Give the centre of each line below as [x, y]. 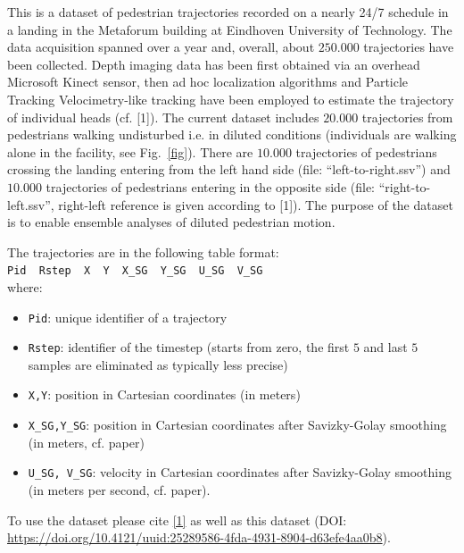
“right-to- [405, 186]
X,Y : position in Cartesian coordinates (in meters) [164, 394]
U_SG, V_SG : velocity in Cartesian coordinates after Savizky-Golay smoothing [240, 472]
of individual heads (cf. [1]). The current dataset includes [163, 117]
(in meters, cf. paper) [86, 442]
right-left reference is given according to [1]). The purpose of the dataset [256, 204]
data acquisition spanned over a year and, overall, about [161, 47]
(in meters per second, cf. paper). [119, 490]
